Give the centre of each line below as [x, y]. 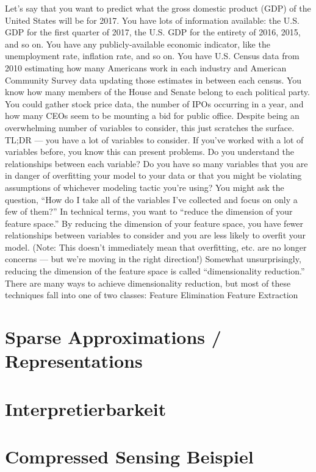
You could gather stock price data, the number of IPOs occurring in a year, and [154, 103]
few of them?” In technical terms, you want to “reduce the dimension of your [149, 211]
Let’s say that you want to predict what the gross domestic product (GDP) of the [158, 8]
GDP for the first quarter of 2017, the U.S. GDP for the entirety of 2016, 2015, [153, 32]
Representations [74, 361]
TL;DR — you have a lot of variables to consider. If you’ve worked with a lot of [154, 139]
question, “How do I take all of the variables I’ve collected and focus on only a [151, 199]
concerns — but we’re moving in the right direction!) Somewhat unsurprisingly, [153, 259]
